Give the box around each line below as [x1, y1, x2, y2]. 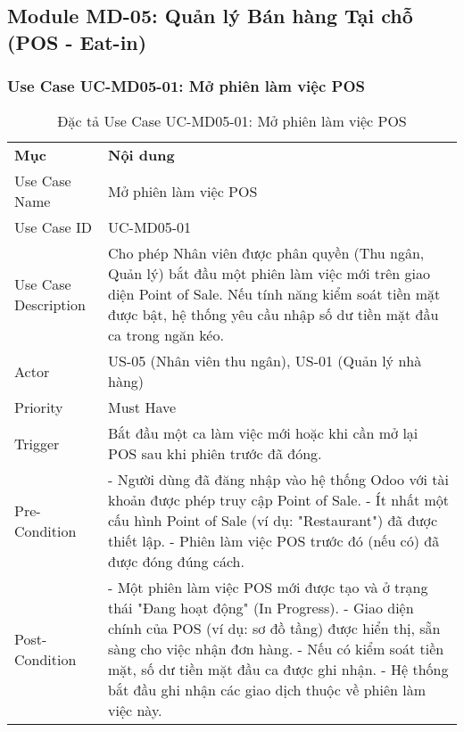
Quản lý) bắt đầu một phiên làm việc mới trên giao [108, 263, 430, 284]
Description [14, 293, 86, 315]
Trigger [14, 432, 60, 454]
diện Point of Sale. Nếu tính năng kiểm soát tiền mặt [108, 284, 441, 305]
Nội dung [108, 144, 175, 166]
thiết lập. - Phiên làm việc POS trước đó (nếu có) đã [108, 530, 440, 552]
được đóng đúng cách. [108, 551, 244, 572]
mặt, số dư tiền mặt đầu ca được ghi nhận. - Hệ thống [108, 659, 449, 680]
